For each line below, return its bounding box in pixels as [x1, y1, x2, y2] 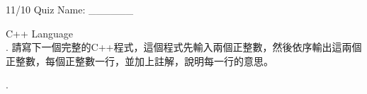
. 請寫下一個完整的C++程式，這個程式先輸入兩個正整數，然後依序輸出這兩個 [6, 40, 362, 54]
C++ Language [6, 25, 74, 40]
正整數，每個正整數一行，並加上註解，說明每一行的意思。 [6, 53, 273, 68]
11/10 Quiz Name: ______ [6, 2, 134, 16]
